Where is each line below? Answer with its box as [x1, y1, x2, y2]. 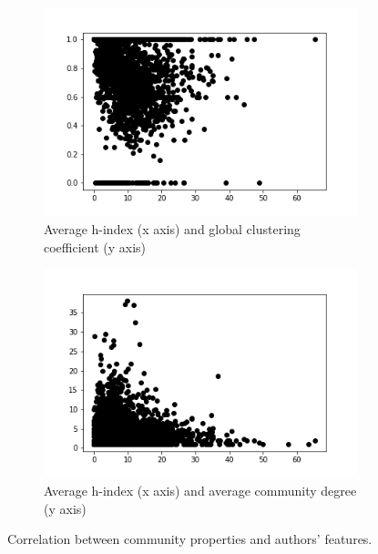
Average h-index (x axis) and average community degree [44, 481, 357, 500]
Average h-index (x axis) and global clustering [44, 219, 301, 238]
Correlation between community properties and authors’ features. [7, 529, 373, 549]
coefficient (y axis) [44, 237, 147, 256]
